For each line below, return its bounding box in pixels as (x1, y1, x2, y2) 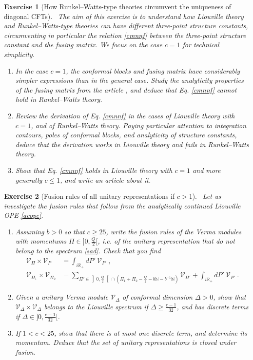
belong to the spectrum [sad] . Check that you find (15, 246, 161, 256)
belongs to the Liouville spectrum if (44, 301, 148, 311)
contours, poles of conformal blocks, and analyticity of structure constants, (15, 130, 237, 140)
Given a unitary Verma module (15, 292, 108, 302)
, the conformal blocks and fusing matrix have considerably (66, 65, 240, 76)
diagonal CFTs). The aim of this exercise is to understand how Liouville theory (4, 11, 244, 21)
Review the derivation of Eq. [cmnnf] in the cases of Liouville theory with (15, 110, 235, 120)
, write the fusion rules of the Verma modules (106, 226, 242, 236)
